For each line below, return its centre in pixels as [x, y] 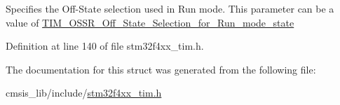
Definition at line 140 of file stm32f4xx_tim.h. [105, 46]
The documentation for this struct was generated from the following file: [161, 69]
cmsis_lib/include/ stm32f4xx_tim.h [84, 93]
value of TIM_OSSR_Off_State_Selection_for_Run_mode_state [150, 22]
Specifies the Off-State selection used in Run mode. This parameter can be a [170, 8]
